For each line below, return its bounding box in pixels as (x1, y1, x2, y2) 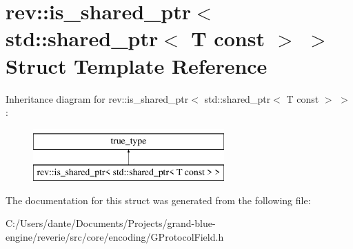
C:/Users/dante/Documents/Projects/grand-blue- (6, 216, 216, 230)
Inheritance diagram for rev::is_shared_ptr (6, 91, 189, 106)
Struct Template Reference (6, 51, 268, 79)
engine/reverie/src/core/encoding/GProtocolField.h (6, 230, 224, 244)
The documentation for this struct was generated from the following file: (6, 192, 311, 207)
